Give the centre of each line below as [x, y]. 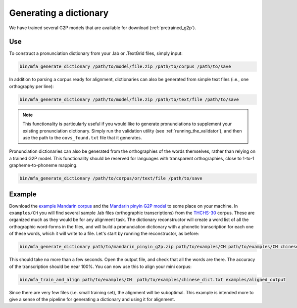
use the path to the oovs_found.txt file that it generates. [82, 137]
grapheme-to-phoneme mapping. [43, 165]
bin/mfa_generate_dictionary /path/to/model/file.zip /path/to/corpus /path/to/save [125, 66]
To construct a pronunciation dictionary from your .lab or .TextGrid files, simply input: [96, 53]
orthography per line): [31, 86]
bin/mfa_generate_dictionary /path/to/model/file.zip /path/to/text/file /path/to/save [129, 99]
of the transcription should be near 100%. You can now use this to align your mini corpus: [100, 266]
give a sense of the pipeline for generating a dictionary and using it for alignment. [92, 299]
